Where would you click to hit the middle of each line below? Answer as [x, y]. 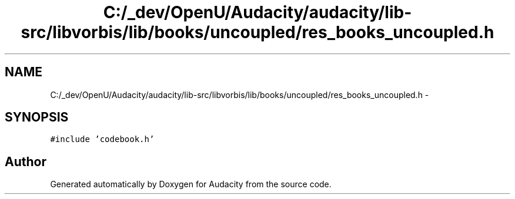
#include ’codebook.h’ [102, 139]
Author [26, 161]
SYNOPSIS [37, 117]
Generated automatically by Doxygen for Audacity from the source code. [191, 184]
